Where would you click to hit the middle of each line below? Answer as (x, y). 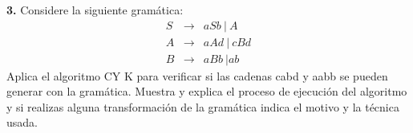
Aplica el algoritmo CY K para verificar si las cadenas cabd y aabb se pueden (197, 75)
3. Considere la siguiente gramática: (95, 10)
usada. (22, 122)
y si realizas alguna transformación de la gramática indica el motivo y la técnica (203, 106)
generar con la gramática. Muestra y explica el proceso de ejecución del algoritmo (207, 91)
